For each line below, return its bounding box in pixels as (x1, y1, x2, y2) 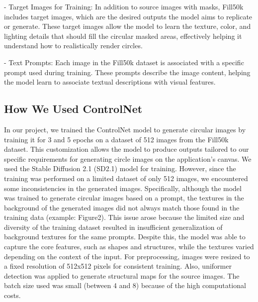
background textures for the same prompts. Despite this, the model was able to (4, 231, 246, 242)
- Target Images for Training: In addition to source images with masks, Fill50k (4, 1, 244, 11)
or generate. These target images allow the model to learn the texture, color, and (4, 21, 251, 31)
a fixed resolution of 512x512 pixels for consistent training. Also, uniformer (4, 261, 232, 271)
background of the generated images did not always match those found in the (4, 202, 240, 212)
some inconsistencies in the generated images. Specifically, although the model (4, 183, 242, 193)
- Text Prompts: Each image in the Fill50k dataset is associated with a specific (4, 57, 244, 67)
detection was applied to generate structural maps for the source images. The (4, 270, 240, 281)
